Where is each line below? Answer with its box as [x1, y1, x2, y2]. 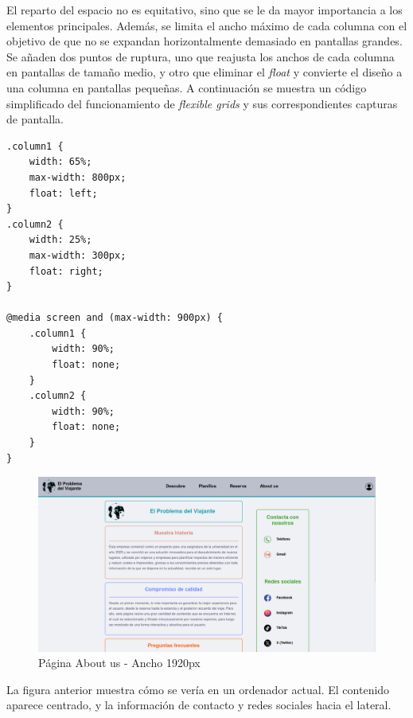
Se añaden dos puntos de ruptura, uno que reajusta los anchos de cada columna [6, 48, 395, 64]
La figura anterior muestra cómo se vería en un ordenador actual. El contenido [6, 681, 390, 697]
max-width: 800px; [29, 171, 127, 183]
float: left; [29, 187, 98, 199]
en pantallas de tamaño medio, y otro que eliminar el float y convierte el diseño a [6, 64, 403, 80]
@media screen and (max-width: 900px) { [6, 312, 224, 324]
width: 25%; [29, 234, 92, 246]
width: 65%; [29, 156, 92, 168]
